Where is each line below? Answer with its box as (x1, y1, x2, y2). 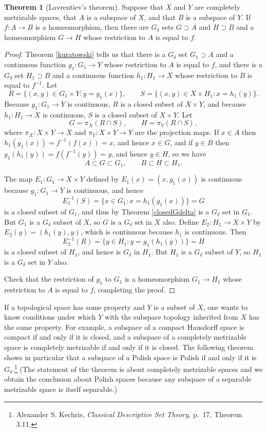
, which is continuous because (80, 226, 173, 237)
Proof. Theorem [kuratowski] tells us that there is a (4, 49, 166, 60)
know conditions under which (4, 311, 96, 322)
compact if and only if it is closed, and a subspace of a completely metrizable (4, 331, 247, 342)
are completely (194, 2, 240, 12)
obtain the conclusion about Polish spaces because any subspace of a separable (4, 374, 252, 384)
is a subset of (154, 301, 195, 312)
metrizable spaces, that (4, 11, 77, 22)
